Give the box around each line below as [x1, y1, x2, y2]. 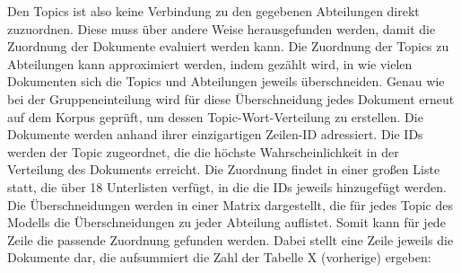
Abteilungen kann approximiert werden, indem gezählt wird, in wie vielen [7, 54, 413, 73]
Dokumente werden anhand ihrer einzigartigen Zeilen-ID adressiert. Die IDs [7, 125, 423, 144]
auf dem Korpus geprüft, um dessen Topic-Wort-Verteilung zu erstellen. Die [7, 107, 423, 126]
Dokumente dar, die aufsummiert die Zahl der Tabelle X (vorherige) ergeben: [7, 248, 431, 267]
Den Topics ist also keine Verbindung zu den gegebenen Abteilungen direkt [7, 2, 420, 20]
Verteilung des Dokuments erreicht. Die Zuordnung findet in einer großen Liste [7, 160, 440, 179]
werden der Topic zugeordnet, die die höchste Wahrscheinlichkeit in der [7, 142, 399, 161]
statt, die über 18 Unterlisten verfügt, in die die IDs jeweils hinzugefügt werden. [7, 177, 447, 196]
